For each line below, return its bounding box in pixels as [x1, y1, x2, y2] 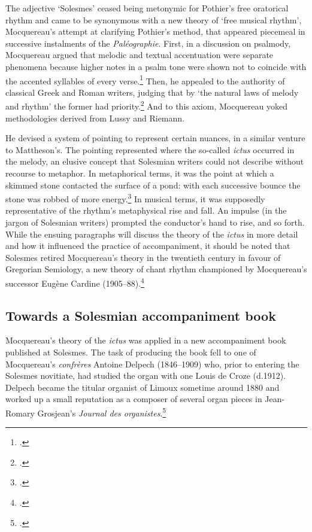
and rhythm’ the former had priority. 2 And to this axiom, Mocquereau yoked [5, 98, 287, 113]
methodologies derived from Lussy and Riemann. [5, 111, 184, 124]
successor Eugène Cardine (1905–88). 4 [5, 275, 144, 289]
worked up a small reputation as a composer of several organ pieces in [5, 393, 262, 405]
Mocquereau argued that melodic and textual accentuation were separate [5, 48, 274, 61]
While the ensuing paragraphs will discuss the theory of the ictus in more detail [5, 227, 298, 240]
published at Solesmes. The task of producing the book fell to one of [5, 346, 256, 358]
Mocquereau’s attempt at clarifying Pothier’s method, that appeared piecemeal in [5, 25, 305, 38]
